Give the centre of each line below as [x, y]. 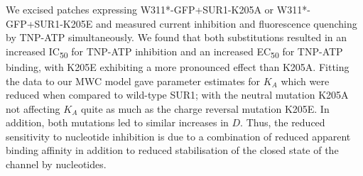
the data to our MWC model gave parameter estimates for [133, 81]
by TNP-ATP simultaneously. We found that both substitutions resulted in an [177, 37]
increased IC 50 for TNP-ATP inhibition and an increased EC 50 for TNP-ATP [174, 52]
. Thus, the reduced [283, 122]
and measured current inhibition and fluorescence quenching [226, 23]
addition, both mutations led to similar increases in [117, 122]
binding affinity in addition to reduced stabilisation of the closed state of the [172, 150]
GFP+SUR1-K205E [49, 23]
